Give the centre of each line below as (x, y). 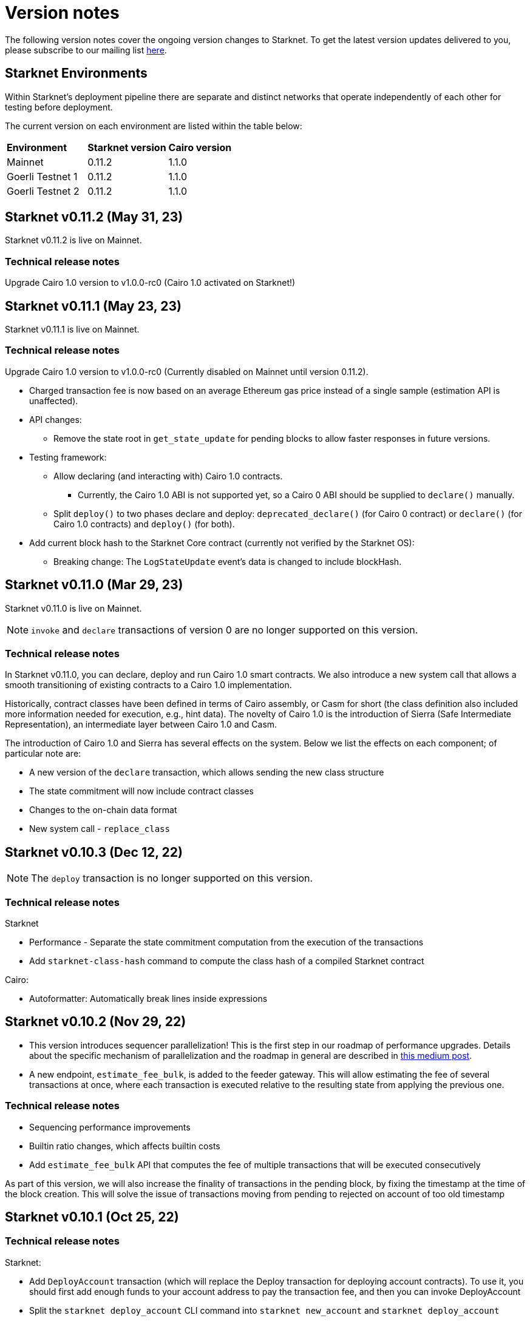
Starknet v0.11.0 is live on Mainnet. (73, 608)
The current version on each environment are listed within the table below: (154, 126)
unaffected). (54, 400)
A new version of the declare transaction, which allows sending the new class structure (207, 772)
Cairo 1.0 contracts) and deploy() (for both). (144, 524)
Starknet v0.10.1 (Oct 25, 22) (92, 1217)
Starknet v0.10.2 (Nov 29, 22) (96, 1022)
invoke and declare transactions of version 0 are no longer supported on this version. (225, 630)
